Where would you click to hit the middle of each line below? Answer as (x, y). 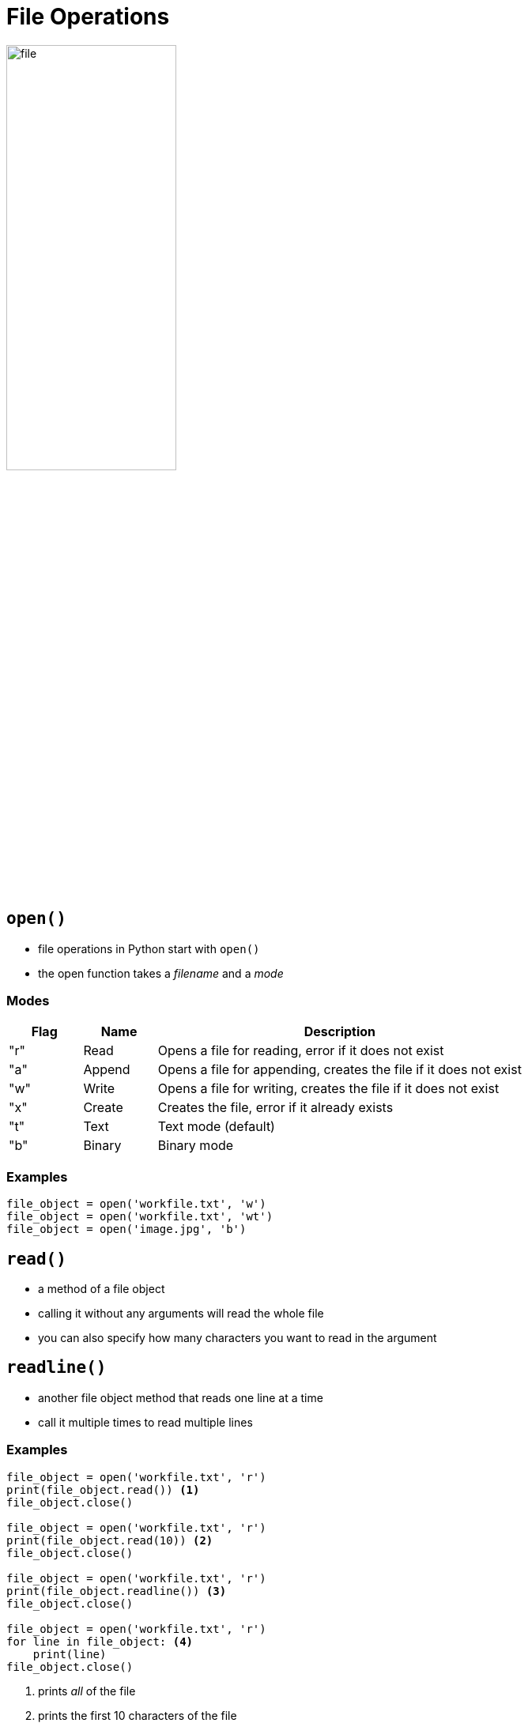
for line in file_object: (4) (100, 1641)
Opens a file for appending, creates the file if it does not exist (339, 1070)
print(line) (70, 1654)
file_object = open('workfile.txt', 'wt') (140, 1217)
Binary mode (196, 1146)
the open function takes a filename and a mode (161, 973)
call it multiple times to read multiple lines (145, 1422)
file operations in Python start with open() (149, 948)
